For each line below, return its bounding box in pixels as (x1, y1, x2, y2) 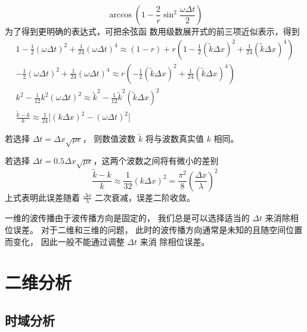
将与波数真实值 (145, 132, 204, 145)
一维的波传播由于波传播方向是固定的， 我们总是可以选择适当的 (5, 212, 250, 224)
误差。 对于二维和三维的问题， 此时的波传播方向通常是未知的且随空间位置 (13, 223, 303, 235)
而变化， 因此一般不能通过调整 (5, 235, 125, 247)
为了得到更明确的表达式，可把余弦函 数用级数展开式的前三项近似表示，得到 (5, 25, 300, 37)
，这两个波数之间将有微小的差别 (93, 154, 219, 167)
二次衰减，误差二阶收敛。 (95, 191, 196, 203)
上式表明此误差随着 (5, 191, 80, 203)
